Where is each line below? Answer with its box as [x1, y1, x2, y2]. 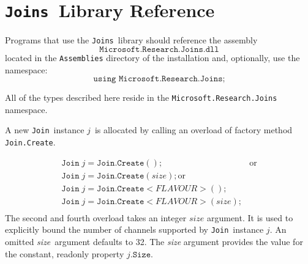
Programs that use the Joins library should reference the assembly [5, 34, 258, 46]
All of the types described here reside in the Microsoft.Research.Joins [5, 91, 277, 104]
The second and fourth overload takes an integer [5, 211, 187, 224]
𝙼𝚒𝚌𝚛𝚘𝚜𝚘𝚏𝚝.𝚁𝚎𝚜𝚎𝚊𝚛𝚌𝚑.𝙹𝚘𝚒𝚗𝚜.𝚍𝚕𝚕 [99, 45, 219, 54]
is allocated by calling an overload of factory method [94, 123, 293, 136]
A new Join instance [5, 123, 85, 136]
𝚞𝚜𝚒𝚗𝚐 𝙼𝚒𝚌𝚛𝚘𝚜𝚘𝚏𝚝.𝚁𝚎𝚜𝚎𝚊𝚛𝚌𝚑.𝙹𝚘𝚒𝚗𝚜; [93, 75, 225, 84]
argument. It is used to [206, 211, 293, 224]
